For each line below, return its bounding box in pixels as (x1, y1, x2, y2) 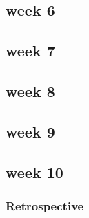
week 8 (6, 80, 55, 101)
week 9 (6, 120, 55, 142)
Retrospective (6, 197, 84, 214)
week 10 (6, 161, 63, 182)
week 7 (6, 40, 55, 61)
